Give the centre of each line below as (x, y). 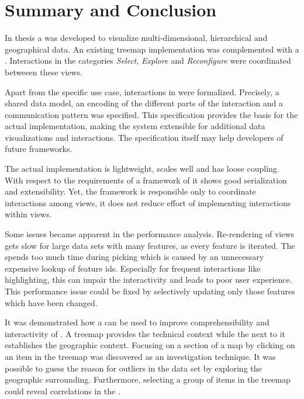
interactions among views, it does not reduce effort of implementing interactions (148, 202)
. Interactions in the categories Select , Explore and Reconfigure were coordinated (148, 60)
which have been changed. (51, 302)
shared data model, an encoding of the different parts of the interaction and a (144, 103)
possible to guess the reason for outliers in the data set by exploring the (133, 368)
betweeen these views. (44, 72)
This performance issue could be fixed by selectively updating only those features (150, 291)
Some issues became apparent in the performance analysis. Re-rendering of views (150, 234)
